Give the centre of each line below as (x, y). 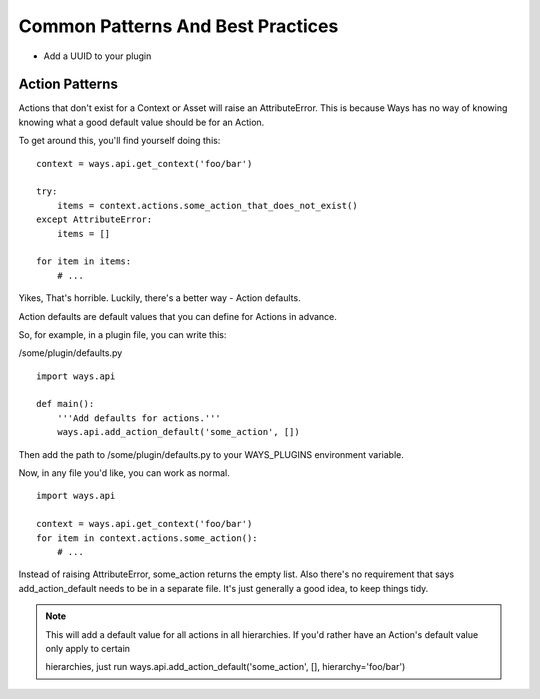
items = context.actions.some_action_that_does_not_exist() (207, 205)
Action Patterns (68, 84)
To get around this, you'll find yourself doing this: (119, 141)
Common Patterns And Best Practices (178, 26)
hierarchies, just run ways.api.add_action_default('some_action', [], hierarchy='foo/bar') (225, 667)
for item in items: (84, 261)
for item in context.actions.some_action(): (147, 538)
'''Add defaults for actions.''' (139, 418)
